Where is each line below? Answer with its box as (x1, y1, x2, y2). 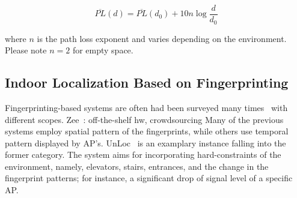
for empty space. (72, 44, 133, 56)
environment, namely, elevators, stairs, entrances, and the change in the (5, 160, 269, 172)
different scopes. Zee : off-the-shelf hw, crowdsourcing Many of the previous (5, 113, 284, 125)
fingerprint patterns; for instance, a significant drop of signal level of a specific (5, 172, 293, 184)
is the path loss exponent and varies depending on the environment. (37, 32, 287, 44)
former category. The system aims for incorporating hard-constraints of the (5, 148, 281, 161)
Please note (5, 44, 47, 56)
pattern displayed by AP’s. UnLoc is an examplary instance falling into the (5, 136, 286, 149)
